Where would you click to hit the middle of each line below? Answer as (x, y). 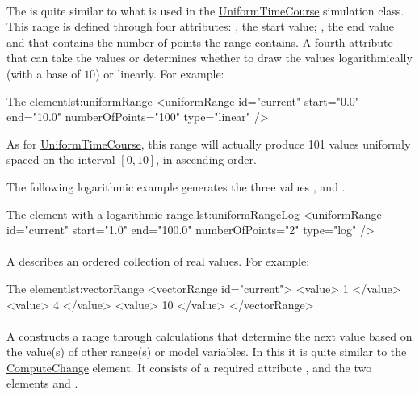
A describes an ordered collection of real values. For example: (158, 261)
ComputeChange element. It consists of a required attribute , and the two (189, 367)
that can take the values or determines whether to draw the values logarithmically (209, 58)
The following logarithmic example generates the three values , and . (176, 186)
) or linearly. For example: (160, 73)
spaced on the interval (61, 159)
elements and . (42, 383)
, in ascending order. (206, 159)
